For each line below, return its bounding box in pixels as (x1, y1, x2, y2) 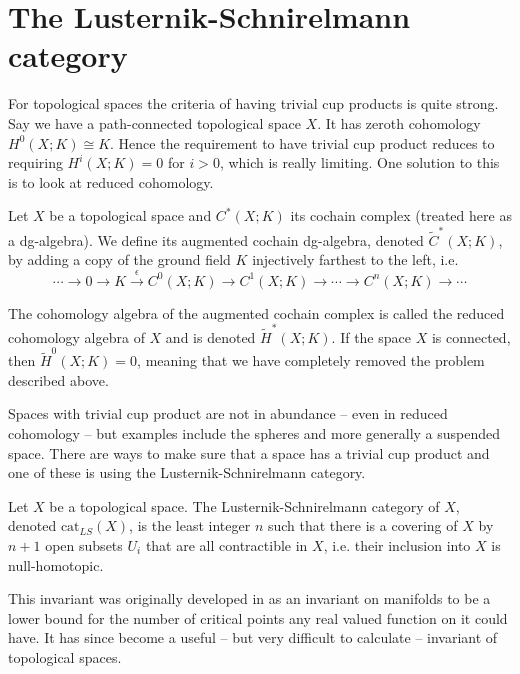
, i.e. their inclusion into (323, 534, 471, 555)
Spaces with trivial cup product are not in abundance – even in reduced (8, 403, 448, 424)
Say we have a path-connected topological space (8, 112, 301, 133)
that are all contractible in (145, 534, 308, 555)
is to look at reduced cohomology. (8, 171, 214, 192)
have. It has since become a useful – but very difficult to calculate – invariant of (8, 627, 498, 648)
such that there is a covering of (267, 515, 458, 536)
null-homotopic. (8, 554, 104, 575)
